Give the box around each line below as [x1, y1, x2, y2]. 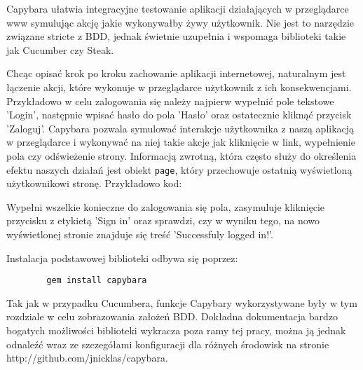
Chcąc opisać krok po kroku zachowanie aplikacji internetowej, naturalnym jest [6, 66, 346, 81]
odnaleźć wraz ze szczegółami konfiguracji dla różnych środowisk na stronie [6, 336, 329, 351]
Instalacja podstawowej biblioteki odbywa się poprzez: [6, 250, 238, 265]
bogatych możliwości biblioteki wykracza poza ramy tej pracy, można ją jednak [6, 323, 346, 337]
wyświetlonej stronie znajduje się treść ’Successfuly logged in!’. [6, 226, 273, 241]
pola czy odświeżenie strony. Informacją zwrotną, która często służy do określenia [6, 148, 357, 163]
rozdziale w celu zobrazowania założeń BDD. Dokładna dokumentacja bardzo [6, 309, 338, 324]
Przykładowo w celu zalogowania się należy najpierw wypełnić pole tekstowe [6, 93, 334, 108]
